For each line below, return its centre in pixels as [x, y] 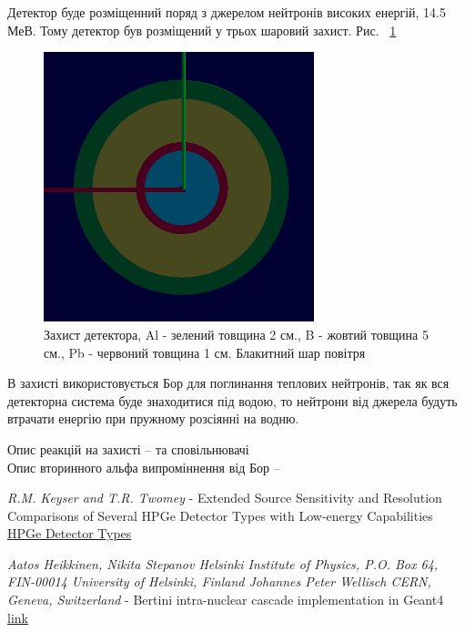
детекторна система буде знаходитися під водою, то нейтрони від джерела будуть [232, 400]
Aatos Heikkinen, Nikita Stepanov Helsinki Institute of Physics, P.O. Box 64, [223, 563]
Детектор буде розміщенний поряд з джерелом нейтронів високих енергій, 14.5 [227, 12]
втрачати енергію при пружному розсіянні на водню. [153, 418]
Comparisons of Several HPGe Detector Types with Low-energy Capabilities [220, 515]
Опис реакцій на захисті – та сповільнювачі [128, 449]
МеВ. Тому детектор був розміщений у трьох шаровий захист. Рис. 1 [202, 30]
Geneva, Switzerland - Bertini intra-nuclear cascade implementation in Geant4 [226, 600]
